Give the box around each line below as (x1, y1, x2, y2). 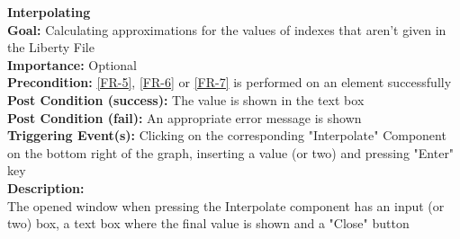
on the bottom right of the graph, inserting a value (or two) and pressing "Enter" (7, 143, 455, 162)
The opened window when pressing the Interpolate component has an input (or (7, 196, 445, 215)
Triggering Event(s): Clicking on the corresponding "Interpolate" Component (7, 126, 446, 145)
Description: (7, 178, 85, 197)
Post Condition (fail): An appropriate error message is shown (7, 108, 362, 127)
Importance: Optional (7, 55, 137, 74)
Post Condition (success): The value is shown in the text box (7, 90, 365, 109)
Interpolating (7, 3, 91, 21)
